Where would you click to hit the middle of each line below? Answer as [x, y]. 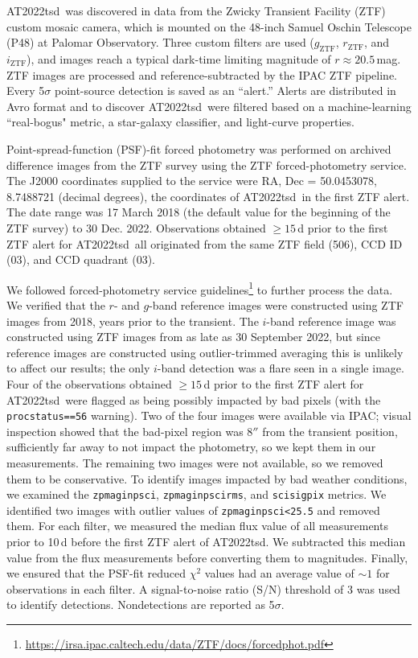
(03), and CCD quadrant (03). [81, 259]
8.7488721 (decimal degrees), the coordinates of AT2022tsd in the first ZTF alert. [208, 196]
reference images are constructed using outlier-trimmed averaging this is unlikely [205, 352]
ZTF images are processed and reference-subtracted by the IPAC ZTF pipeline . [202, 74]
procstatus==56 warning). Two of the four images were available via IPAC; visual [209, 415]
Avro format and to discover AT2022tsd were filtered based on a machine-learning [209, 106]
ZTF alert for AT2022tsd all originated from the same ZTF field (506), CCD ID [205, 243]
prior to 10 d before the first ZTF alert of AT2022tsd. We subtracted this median [206, 542]
